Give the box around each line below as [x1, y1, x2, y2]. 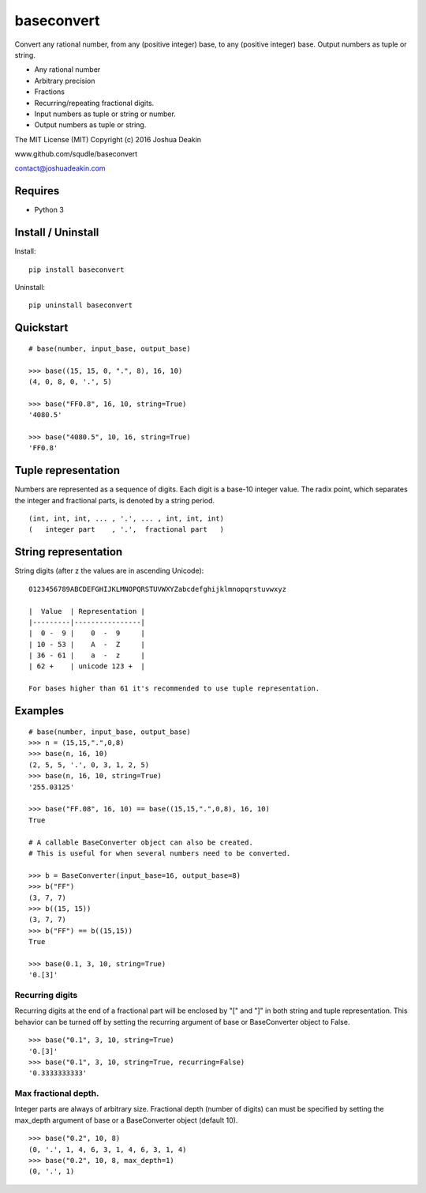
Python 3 [34, 205, 65, 215]
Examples [14, 704, 65, 718]
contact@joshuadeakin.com [14, 164, 106, 173]
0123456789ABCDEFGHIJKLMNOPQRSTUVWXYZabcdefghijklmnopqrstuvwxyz [28, 585, 287, 593]
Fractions [34, 87, 65, 96]
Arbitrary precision [34, 76, 95, 85]
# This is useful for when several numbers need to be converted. [28, 849, 291, 857]
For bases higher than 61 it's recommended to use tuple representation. [28, 684, 320, 693]
